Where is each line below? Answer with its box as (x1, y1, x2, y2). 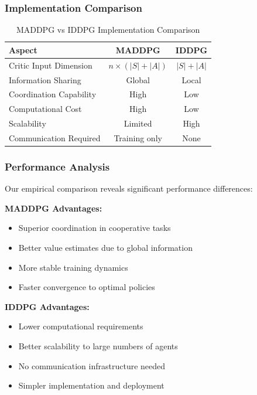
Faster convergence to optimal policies (18, 281, 155, 293)
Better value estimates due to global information (18, 241, 193, 253)
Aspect (9, 43, 37, 56)
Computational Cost (9, 103, 82, 115)
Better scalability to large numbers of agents (18, 339, 178, 352)
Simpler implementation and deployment (18, 379, 165, 391)
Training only (114, 131, 162, 144)
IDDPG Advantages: (5, 300, 90, 312)
